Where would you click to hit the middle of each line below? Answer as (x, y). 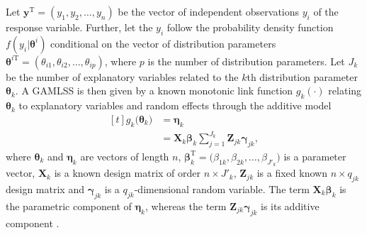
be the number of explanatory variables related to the (122, 76)
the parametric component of (69, 206)
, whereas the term (186, 206)
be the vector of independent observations (209, 11)
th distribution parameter (302, 76)
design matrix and (45, 188)
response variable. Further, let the (79, 27)
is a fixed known (292, 173)
